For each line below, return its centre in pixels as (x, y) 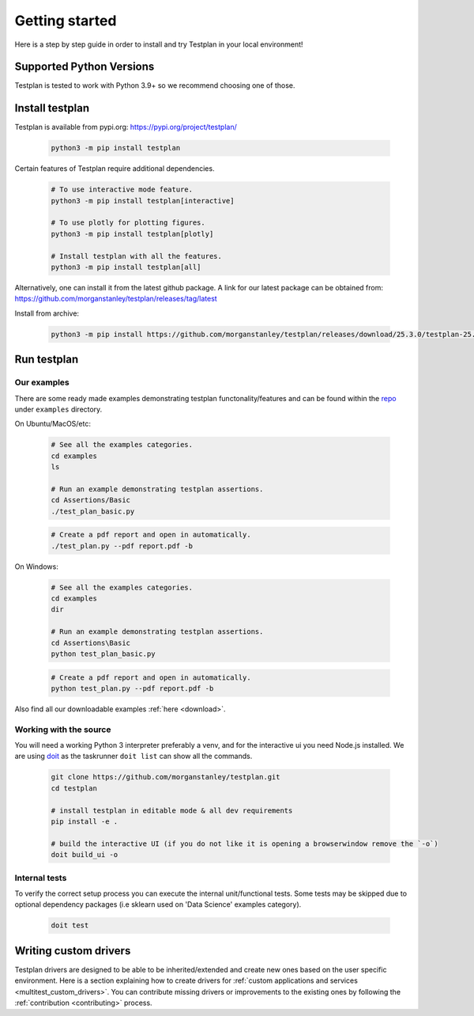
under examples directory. (58, 409)
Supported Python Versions (85, 67)
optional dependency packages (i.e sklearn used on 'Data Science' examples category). (158, 904)
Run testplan (47, 360)
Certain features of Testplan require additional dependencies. (115, 169)
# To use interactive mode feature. (122, 190)
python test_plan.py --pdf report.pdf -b (132, 688)
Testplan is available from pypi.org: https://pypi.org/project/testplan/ (126, 127)
